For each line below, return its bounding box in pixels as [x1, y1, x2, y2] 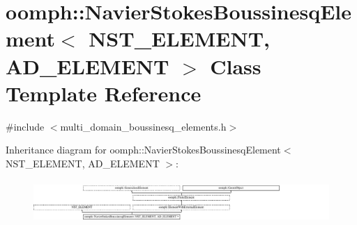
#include [6, 119, 45, 133]
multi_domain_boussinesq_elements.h [60, 119, 227, 133]
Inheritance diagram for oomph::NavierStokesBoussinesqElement [6, 142, 281, 157]
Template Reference [6, 78, 202, 107]
